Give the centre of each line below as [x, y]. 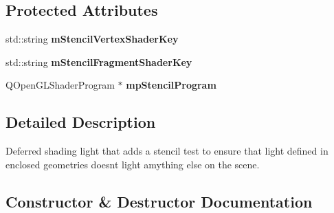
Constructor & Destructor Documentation [159, 201]
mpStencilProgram [171, 85]
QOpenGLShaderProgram [60, 85]
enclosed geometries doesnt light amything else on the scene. [133, 164]
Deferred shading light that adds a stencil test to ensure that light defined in [167, 151]
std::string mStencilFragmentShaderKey [99, 61]
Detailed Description [81, 122]
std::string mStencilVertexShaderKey [92, 39]
